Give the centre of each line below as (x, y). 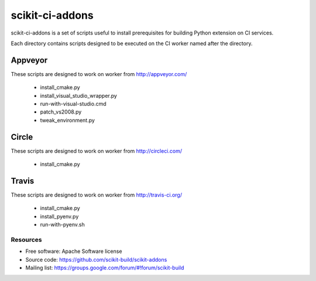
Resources (26, 239)
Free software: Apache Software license (74, 251)
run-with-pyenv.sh (62, 225)
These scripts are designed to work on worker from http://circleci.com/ (97, 151)
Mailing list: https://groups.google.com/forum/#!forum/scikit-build (105, 268)
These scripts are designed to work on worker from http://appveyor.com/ (99, 74)
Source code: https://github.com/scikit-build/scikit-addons (96, 259)
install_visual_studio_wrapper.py (78, 95)
